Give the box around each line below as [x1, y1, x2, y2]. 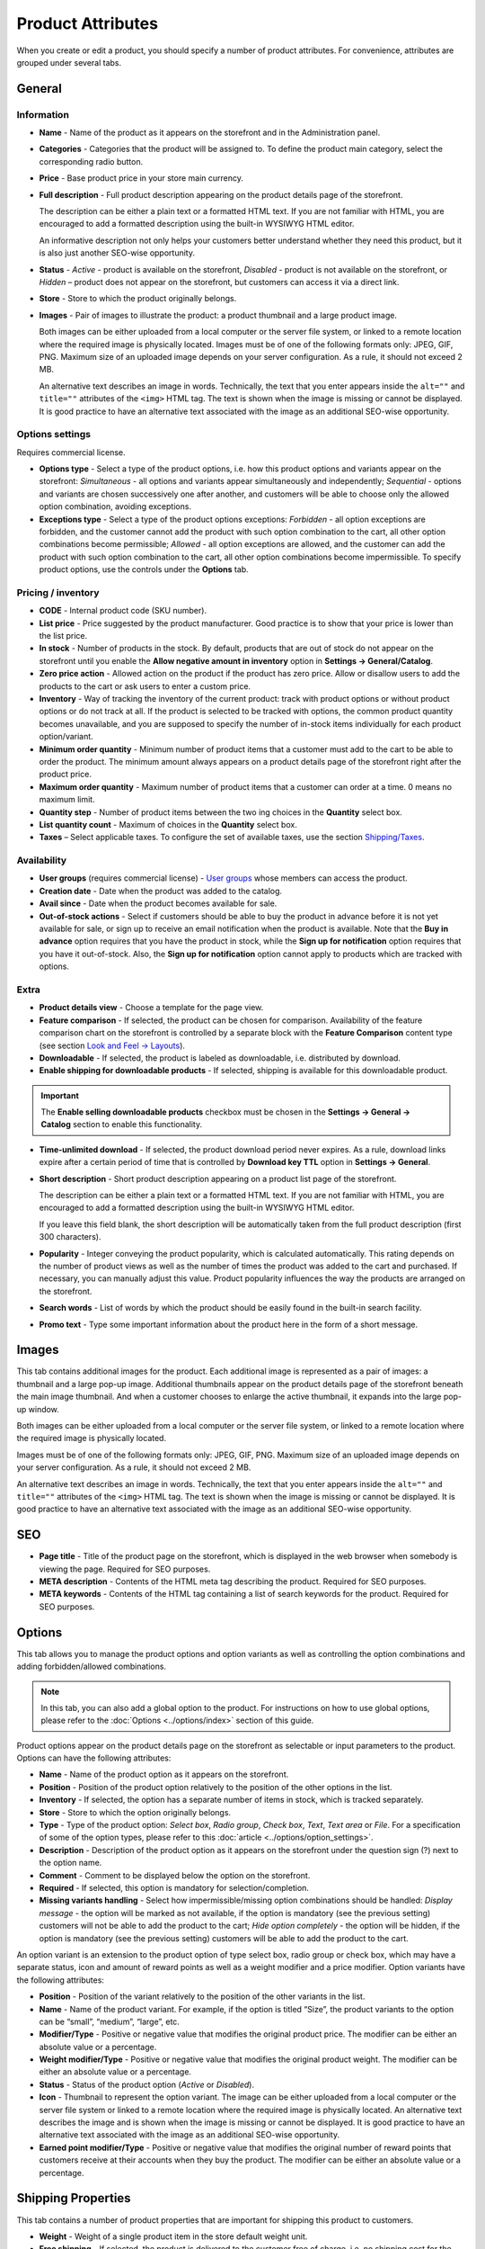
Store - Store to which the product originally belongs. [39, 293, 237, 304]
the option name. [39, 1858, 102, 1868]
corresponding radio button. [39, 156, 144, 166]
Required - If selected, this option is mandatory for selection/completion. [39, 1883, 310, 1893]
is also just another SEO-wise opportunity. [39, 247, 195, 258]
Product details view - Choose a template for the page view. [39, 1002, 264, 1013]
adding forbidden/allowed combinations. [16, 1661, 166, 1672]
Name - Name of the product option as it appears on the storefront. [39, 1769, 289, 1780]
